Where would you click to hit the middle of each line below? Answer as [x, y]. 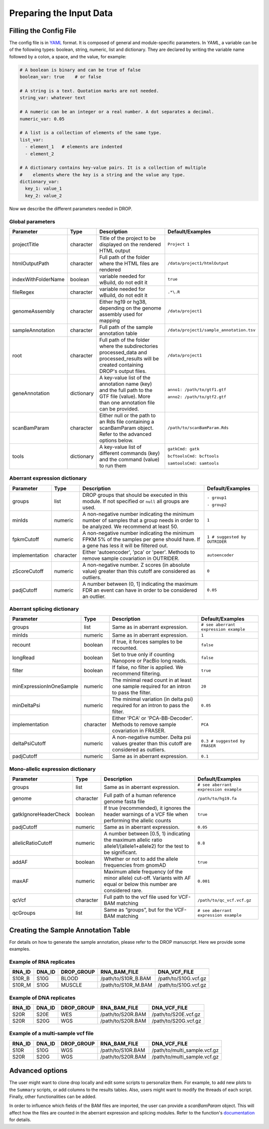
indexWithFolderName [38, 279]
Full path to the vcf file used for [140, 897]
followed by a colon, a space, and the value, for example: [68, 56]
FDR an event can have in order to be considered [140, 590]
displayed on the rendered [130, 244]
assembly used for [121, 314]
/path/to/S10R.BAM [123, 1050]
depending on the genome [130, 308]
